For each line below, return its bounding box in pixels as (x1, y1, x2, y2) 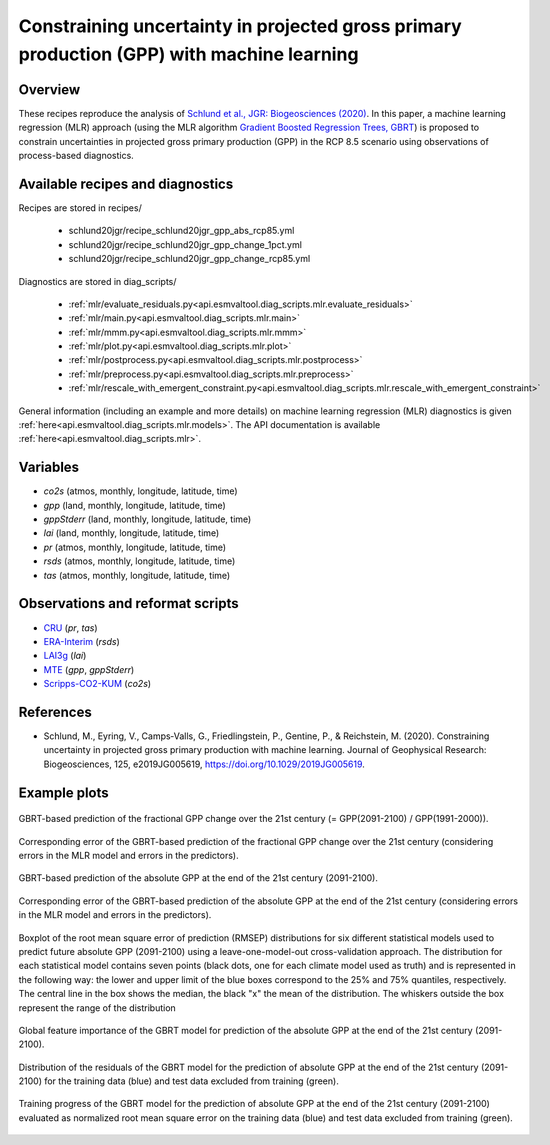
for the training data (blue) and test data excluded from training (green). (43, 1075, 339, 1087)
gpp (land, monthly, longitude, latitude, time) (43, 499, 227, 511)
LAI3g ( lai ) (43, 650, 87, 662)
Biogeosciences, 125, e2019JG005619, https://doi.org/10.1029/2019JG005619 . (43, 758, 365, 770)
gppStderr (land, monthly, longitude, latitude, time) (43, 513, 252, 525)
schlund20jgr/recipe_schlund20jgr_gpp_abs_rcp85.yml (68, 225, 295, 237)
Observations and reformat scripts (18, 595, 239, 612)
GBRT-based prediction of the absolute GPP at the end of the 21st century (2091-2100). (18, 872, 379, 884)
